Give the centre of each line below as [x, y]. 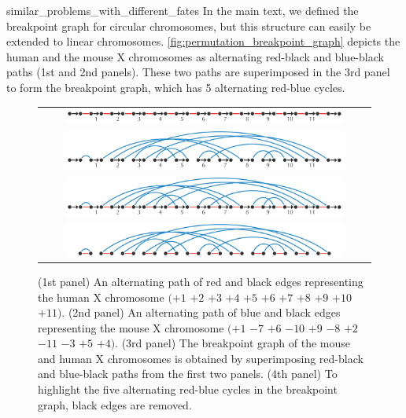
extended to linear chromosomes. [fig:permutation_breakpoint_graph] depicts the [203, 41]
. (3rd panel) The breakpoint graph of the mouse [233, 343]
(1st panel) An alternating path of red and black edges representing [201, 281]
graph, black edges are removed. [115, 404]
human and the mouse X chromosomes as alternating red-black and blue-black [195, 56]
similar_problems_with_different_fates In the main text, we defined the [183, 10]
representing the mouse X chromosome [131, 327]
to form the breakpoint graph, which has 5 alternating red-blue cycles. [176, 87]
